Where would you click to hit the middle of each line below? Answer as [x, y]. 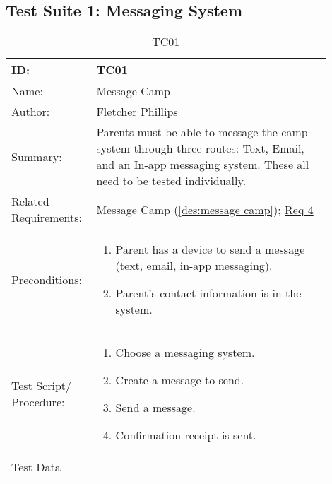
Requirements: [47, 218]
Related [30, 201]
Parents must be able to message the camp [202, 132]
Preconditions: [47, 279]
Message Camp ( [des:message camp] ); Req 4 [205, 209]
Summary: [37, 156]
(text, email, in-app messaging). [194, 266]
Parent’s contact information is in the [208, 293]
